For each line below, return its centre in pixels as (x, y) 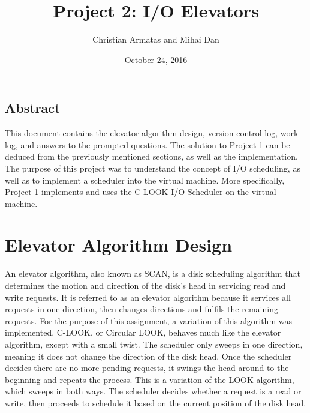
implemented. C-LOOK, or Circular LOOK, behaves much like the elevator (143, 332)
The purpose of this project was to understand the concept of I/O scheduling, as (153, 168)
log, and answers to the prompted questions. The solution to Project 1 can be (148, 144)
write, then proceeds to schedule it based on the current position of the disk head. (156, 402)
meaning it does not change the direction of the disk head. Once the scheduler (148, 356)
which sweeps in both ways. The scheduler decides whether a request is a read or (153, 391)
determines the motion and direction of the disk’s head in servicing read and (145, 285)
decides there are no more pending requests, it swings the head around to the (147, 368)
